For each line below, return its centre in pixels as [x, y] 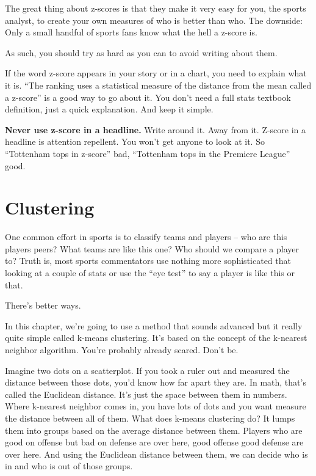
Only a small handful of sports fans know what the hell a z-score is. [131, 32]
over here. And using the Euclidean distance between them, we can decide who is [156, 454]
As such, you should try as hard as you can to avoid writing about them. [141, 52]
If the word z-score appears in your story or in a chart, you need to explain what [156, 73]
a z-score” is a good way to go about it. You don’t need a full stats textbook [148, 97]
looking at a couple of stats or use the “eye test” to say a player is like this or [150, 273]
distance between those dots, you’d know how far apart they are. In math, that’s [156, 382]
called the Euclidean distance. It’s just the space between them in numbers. [146, 394]
